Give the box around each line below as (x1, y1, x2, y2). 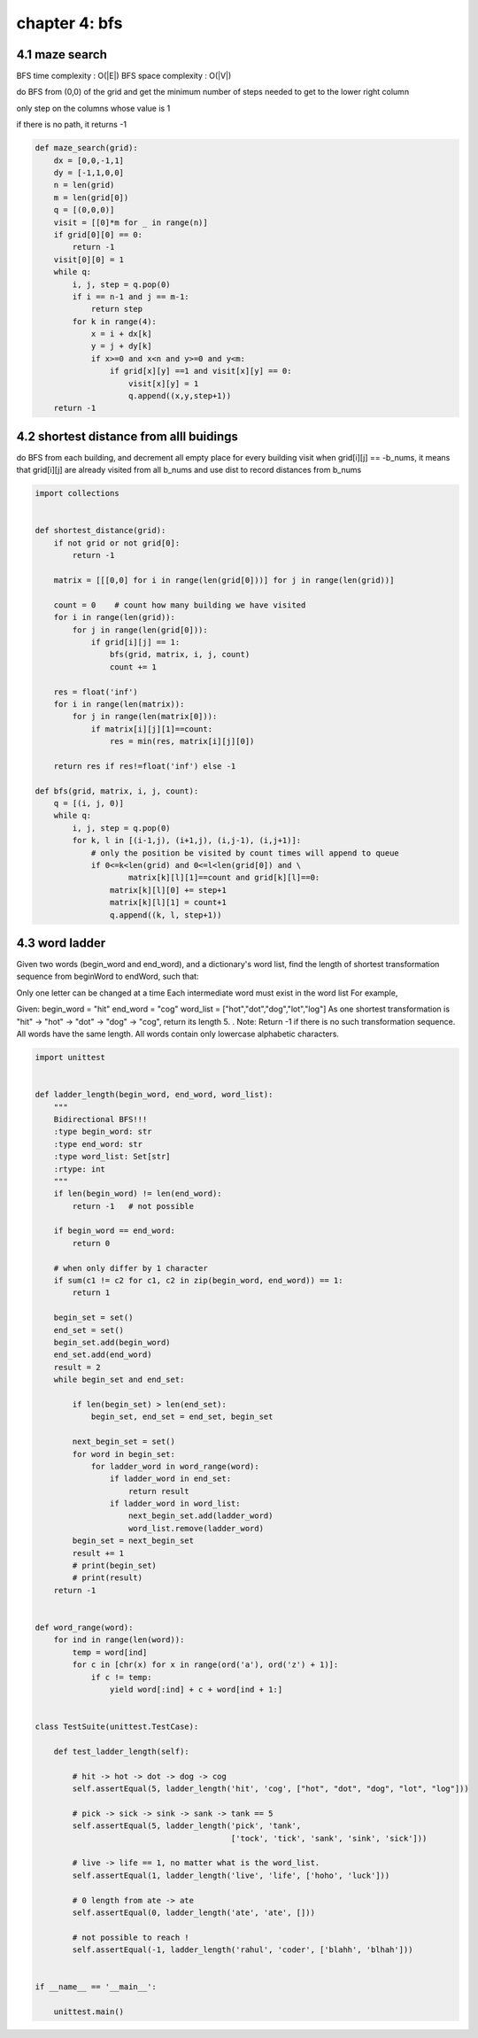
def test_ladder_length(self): (53, 1746, 189, 1756)
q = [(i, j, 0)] (53, 798, 124, 809)
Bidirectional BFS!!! (53, 1114, 148, 1124)
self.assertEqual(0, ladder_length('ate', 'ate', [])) (72, 1907, 316, 1918)
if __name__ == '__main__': (35, 1982, 157, 1992)
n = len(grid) (53, 180, 115, 190)
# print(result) (72, 1573, 143, 1583)
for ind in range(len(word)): (53, 1635, 185, 1645)
